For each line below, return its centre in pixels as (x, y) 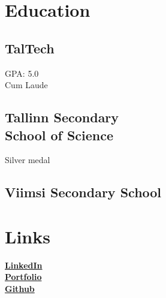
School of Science (59, 135)
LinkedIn (24, 265)
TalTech (30, 48)
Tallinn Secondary (62, 117)
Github (20, 289)
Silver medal (28, 160)
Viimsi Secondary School (83, 192)
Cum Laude (26, 85)
